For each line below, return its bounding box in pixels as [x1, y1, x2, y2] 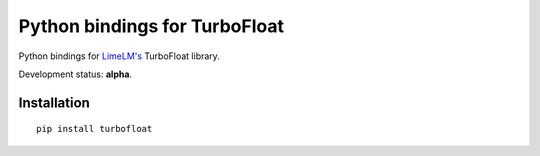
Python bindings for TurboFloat [18, 15, 285, 37]
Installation [18, 94, 90, 111]
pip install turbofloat [36, 123, 153, 135]
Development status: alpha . [18, 68, 133, 80]
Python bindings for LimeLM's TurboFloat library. [18, 50, 220, 62]
